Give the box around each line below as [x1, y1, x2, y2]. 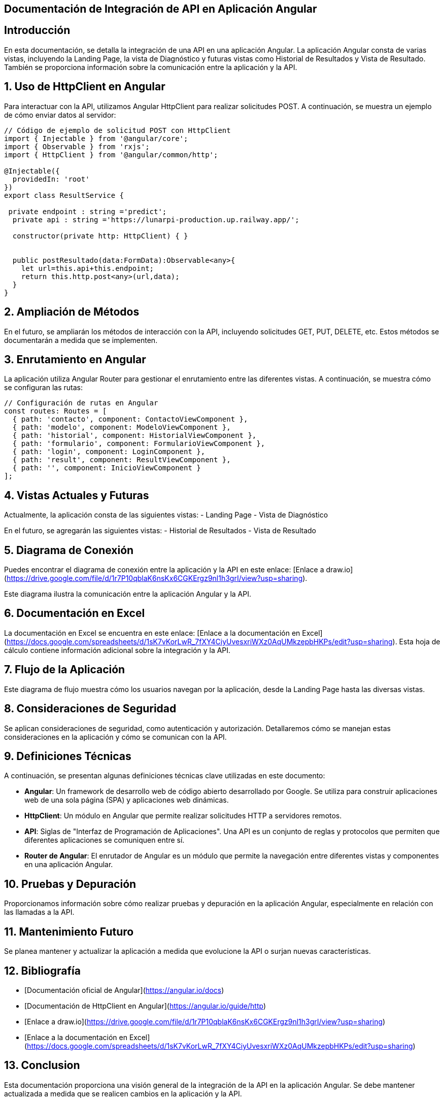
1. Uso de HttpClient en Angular [4, 80, 165, 93]
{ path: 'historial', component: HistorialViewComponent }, [12, 431, 257, 440]
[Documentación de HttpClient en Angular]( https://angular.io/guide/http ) [24, 1001, 266, 1010]
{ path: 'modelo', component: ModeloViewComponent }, [12, 423, 231, 432]
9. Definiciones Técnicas [4, 750, 131, 763]
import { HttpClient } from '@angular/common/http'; [4, 150, 218, 159]
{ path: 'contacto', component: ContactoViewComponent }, [12, 415, 248, 424]
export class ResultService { [4, 191, 124, 199]
